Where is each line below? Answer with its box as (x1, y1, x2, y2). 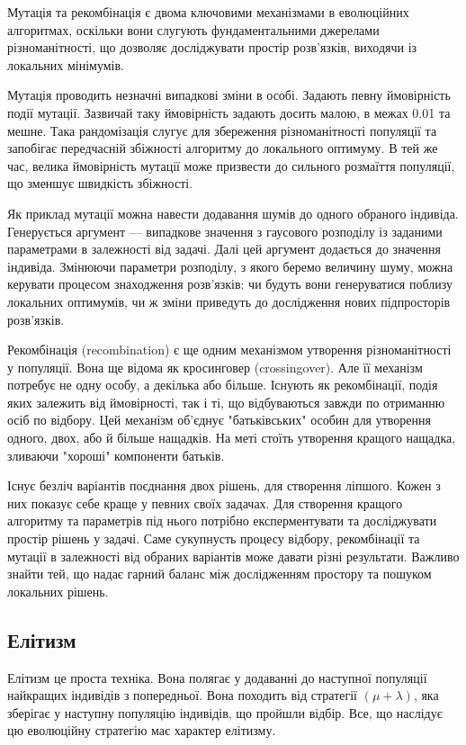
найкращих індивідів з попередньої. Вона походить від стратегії (7, 686, 357, 705)
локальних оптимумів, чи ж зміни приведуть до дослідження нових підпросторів (7, 292, 451, 310)
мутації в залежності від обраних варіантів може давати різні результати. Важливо (7, 546, 460, 565)
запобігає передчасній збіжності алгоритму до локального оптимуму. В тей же (7, 139, 438, 157)
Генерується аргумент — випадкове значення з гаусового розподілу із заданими (7, 221, 443, 240)
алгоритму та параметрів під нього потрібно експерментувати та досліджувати (7, 511, 437, 530)
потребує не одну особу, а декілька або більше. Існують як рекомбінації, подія (7, 375, 438, 394)
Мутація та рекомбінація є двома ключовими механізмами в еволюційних (7, 3, 409, 21)
